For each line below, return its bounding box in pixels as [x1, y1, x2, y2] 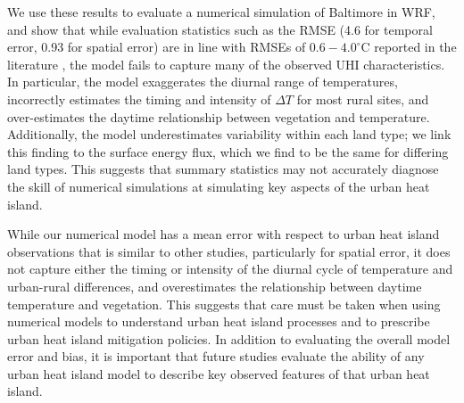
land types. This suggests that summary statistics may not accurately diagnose [7, 160, 439, 178]
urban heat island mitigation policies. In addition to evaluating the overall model [7, 329, 451, 348]
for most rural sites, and [296, 89, 429, 108]
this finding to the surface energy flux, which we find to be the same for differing [7, 142, 449, 160]
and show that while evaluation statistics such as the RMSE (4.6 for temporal [7, 20, 433, 38]
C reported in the [360, 37, 457, 56]
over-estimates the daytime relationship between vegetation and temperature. [7, 107, 430, 126]
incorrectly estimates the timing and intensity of [7, 89, 271, 108]
